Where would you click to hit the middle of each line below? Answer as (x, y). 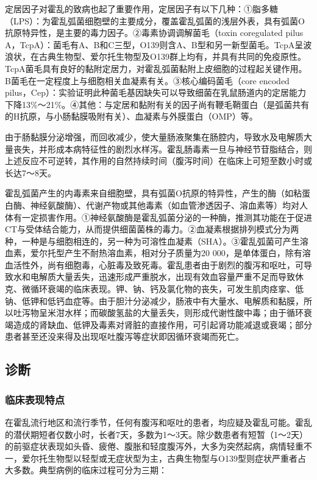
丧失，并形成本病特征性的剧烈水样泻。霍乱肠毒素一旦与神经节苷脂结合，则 (162, 149)
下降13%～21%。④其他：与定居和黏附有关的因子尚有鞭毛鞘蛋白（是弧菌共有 (157, 104)
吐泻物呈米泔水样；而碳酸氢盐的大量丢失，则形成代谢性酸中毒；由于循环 (158, 313)
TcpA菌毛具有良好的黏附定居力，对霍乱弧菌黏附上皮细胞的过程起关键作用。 (156, 68)
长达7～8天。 (30, 172)
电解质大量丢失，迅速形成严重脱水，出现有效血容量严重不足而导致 (162, 277)
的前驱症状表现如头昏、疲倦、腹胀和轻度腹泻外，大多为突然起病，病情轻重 (154, 446)
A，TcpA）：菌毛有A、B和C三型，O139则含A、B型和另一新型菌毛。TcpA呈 (154, 44)
